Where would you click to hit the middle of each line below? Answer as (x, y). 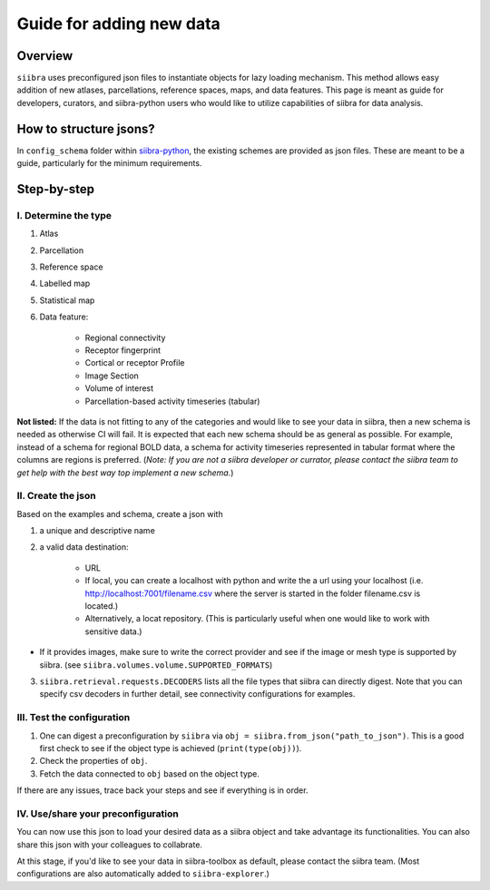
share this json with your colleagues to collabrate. (110, 845)
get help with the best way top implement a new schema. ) (125, 473)
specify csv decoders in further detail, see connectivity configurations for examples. (197, 694)
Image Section (112, 376)
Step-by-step (56, 189)
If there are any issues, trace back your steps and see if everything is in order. (162, 790)
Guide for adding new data (119, 24)
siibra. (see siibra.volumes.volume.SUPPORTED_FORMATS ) (156, 665)
